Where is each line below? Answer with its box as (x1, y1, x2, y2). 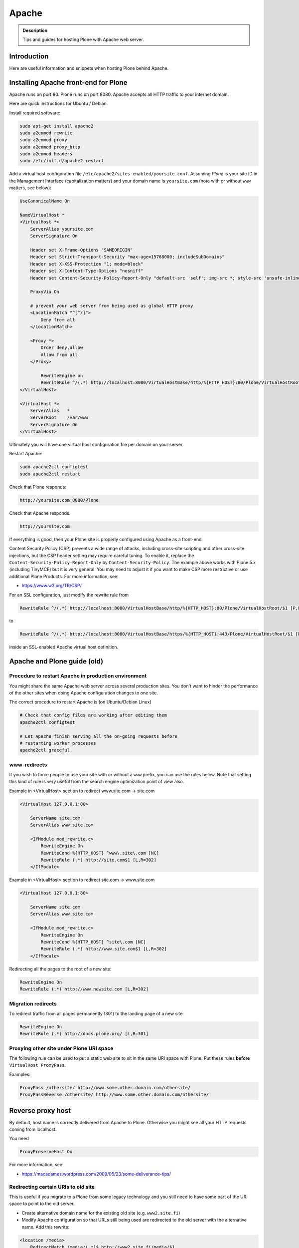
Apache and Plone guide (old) (9, 657, 104, 666)
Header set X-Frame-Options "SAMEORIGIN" (30, 247, 133, 253)
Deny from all (40, 317, 75, 322)
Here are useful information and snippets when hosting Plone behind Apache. (9, 65, 169, 71)
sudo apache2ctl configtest (19, 464, 88, 470)
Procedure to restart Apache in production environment (9, 672, 147, 679)
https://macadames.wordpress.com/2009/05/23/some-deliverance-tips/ (21, 1171, 171, 1177)
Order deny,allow (40, 345, 83, 350)
